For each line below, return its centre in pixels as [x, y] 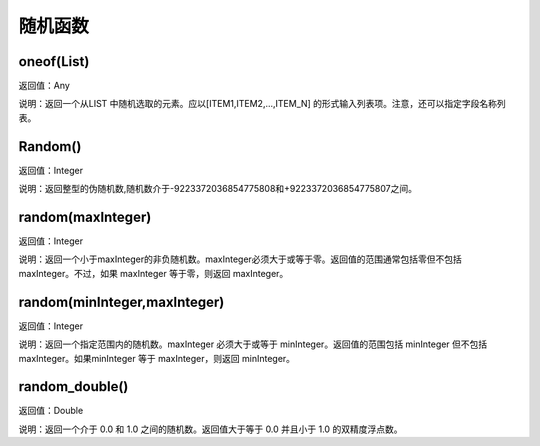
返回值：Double [51, 411]
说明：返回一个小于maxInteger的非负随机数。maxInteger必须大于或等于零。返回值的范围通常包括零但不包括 [240, 259]
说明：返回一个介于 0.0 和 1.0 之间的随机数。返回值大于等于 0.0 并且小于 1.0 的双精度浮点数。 [210, 429]
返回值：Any [44, 86]
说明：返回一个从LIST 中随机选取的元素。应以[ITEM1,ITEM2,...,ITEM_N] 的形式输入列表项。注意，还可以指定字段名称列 [262, 104]
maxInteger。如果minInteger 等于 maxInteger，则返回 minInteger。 [156, 358]
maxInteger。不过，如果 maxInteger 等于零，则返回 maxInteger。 [153, 273]
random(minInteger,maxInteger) [121, 301]
